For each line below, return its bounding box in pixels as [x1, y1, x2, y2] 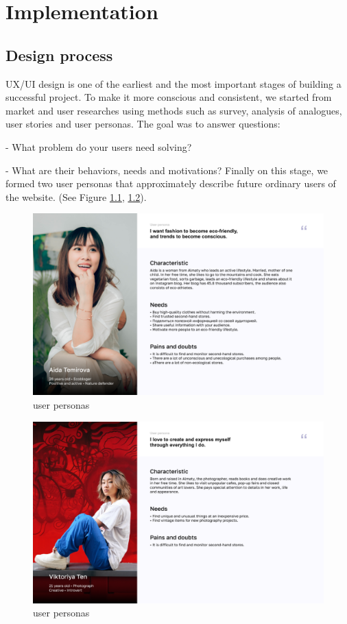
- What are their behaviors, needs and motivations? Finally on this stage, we [5, 163, 328, 177]
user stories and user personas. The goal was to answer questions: [5, 117, 280, 131]
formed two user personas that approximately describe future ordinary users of [5, 176, 336, 191]
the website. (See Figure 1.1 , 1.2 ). [5, 189, 147, 204]
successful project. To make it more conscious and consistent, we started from [5, 90, 332, 104]
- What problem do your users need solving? [5, 139, 192, 154]
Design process [5, 44, 113, 65]
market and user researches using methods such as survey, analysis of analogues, [5, 103, 342, 117]
